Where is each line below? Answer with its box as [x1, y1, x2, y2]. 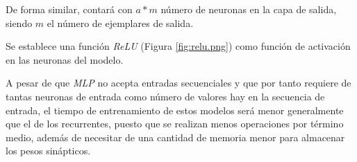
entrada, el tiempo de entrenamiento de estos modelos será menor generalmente [6, 102, 344, 117]
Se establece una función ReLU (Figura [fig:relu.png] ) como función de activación [6, 39, 351, 53]
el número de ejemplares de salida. [47, 15, 194, 30]
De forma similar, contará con [6, 2, 133, 16]
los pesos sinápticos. [6, 143, 91, 158]
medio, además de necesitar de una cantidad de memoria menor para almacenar [6, 129, 345, 144]
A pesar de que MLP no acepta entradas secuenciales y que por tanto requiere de [6, 75, 351, 90]
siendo [6, 15, 33, 30]
